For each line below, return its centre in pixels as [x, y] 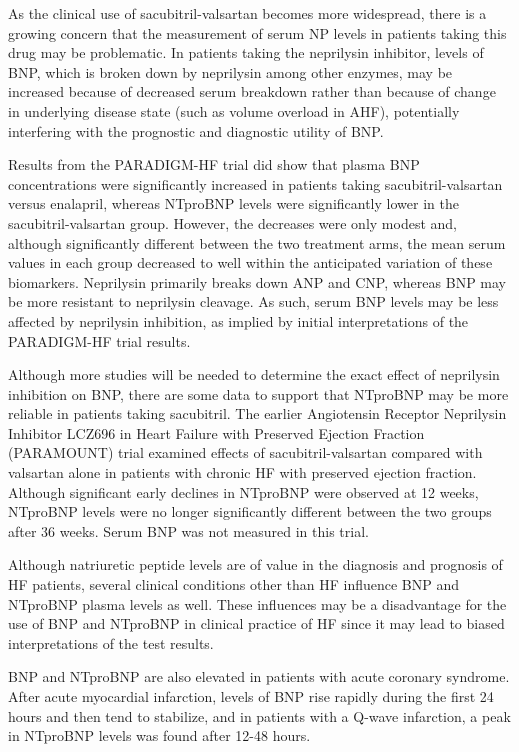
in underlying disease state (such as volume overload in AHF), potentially [234, 110]
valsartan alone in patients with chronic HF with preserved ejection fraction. [242, 472]
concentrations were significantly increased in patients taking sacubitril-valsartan [255, 183]
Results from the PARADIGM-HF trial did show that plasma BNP [214, 164]
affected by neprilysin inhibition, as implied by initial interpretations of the [238, 320]
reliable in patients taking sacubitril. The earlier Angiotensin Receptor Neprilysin [257, 413]
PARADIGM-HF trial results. [99, 340]
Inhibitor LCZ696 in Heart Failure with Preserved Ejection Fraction [216, 432]
